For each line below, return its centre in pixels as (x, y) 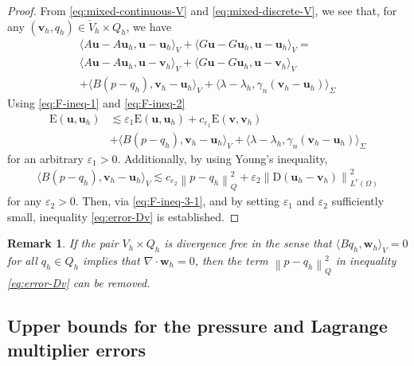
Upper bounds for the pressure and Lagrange (197, 326)
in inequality (366, 261)
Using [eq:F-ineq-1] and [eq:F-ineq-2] (96, 103)
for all (22, 261)
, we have (149, 26)
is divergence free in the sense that (248, 243)
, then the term (231, 261)
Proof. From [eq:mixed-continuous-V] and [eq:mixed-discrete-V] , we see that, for (202, 10)
